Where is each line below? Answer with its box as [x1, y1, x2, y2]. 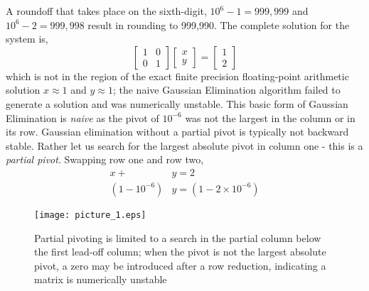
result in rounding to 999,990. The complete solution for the [87, 17, 350, 32]
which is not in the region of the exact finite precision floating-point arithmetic [6, 68, 349, 83]
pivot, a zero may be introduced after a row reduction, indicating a [34, 258, 326, 273]
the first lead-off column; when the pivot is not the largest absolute [34, 244, 326, 259]
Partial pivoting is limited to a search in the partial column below [34, 230, 321, 245]
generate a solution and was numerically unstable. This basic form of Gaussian [6, 96, 348, 111]
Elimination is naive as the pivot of [6, 110, 159, 125]
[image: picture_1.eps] [34, 210, 146, 220]
